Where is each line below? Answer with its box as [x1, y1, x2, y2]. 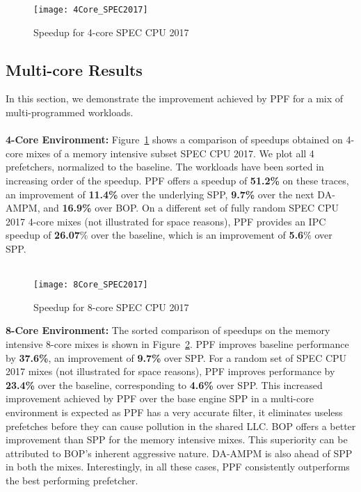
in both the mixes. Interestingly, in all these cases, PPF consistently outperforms [6, 459, 350, 474]
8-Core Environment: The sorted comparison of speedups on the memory [6, 323, 330, 338]
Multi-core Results [6, 58, 143, 80]
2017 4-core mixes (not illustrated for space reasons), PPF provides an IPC [6, 214, 326, 228]
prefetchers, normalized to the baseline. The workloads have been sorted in [6, 159, 324, 174]
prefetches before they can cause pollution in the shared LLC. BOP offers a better [6, 418, 356, 433]
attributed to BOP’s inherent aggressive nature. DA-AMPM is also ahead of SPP [6, 445, 353, 460]
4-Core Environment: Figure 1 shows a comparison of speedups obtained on [6, 132, 343, 147]
